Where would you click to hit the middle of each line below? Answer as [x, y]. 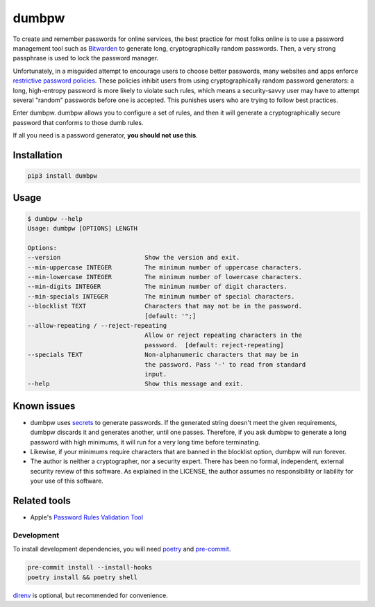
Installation [37, 155]
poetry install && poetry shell [83, 577]
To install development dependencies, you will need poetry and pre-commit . [122, 549]
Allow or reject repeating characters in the [223, 335]
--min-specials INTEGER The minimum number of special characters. [161, 296]
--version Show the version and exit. [134, 258]
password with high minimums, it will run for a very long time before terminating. [145, 442]
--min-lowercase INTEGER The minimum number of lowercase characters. [165, 277]
